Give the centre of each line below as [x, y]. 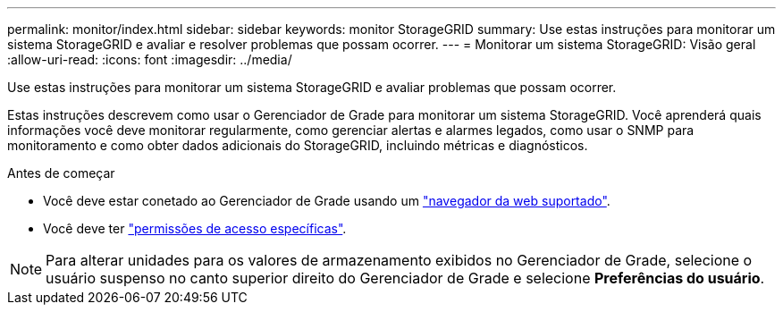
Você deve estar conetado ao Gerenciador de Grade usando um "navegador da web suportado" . [327, 201]
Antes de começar [61, 173]
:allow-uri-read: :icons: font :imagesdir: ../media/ [150, 59]
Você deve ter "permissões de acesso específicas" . [195, 228]
